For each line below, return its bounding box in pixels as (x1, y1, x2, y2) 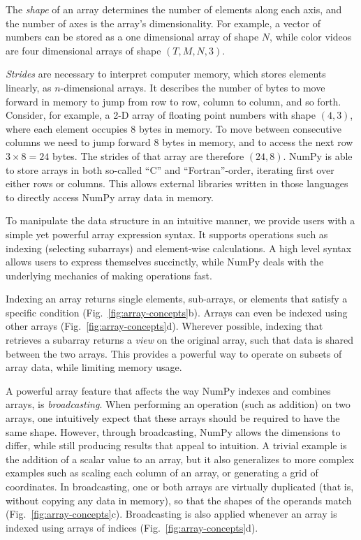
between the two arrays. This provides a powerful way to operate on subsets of (6, 346, 342, 360)
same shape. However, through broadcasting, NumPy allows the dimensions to (6, 424, 341, 439)
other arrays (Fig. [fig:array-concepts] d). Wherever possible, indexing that (6, 319, 323, 333)
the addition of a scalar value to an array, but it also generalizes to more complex (6, 451, 354, 466)
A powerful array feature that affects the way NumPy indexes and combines (6, 383, 331, 397)
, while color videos (270, 29, 352, 44)
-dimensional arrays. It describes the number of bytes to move (60, 80, 325, 94)
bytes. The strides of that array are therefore (52, 148, 244, 163)
